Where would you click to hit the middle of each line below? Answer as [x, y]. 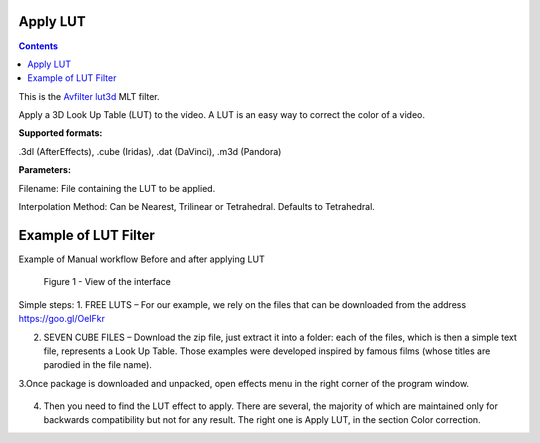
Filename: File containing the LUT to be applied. [117, 188]
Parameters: [45, 170]
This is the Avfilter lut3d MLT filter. [89, 96]
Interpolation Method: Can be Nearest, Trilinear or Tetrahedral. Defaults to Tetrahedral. [196, 207]
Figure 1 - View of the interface [107, 282]
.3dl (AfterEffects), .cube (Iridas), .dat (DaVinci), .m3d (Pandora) [150, 151]
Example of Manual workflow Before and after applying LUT [141, 259]
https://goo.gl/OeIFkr [61, 319]
